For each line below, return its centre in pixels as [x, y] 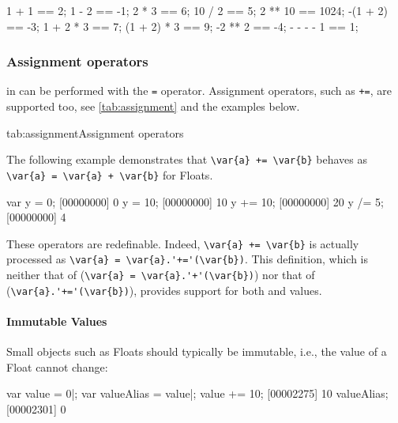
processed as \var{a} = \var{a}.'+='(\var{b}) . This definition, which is [188, 259]
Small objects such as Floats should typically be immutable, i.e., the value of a [197, 351]
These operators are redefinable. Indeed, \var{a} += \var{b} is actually [183, 243]
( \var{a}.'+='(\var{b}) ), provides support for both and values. [164, 290]
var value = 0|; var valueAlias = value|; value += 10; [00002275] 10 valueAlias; [197, 393]
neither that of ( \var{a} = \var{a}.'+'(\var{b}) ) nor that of [161, 275]
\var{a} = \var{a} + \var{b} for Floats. [110, 174]
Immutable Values [57, 321]
